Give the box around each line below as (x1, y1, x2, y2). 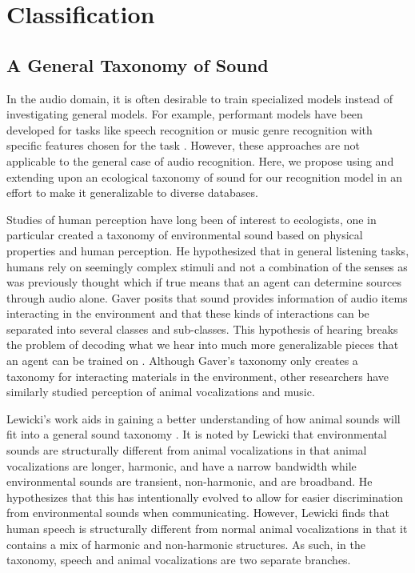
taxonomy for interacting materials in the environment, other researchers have (6, 367, 389, 384)
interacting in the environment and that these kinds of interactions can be (6, 305, 369, 322)
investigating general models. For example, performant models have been (6, 106, 363, 122)
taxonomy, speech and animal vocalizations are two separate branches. (6, 551, 351, 568)
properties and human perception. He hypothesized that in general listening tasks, (6, 242, 409, 258)
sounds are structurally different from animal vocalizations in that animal (6, 442, 367, 459)
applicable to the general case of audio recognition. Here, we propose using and (6, 152, 394, 169)
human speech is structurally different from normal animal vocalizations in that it (6, 520, 408, 537)
